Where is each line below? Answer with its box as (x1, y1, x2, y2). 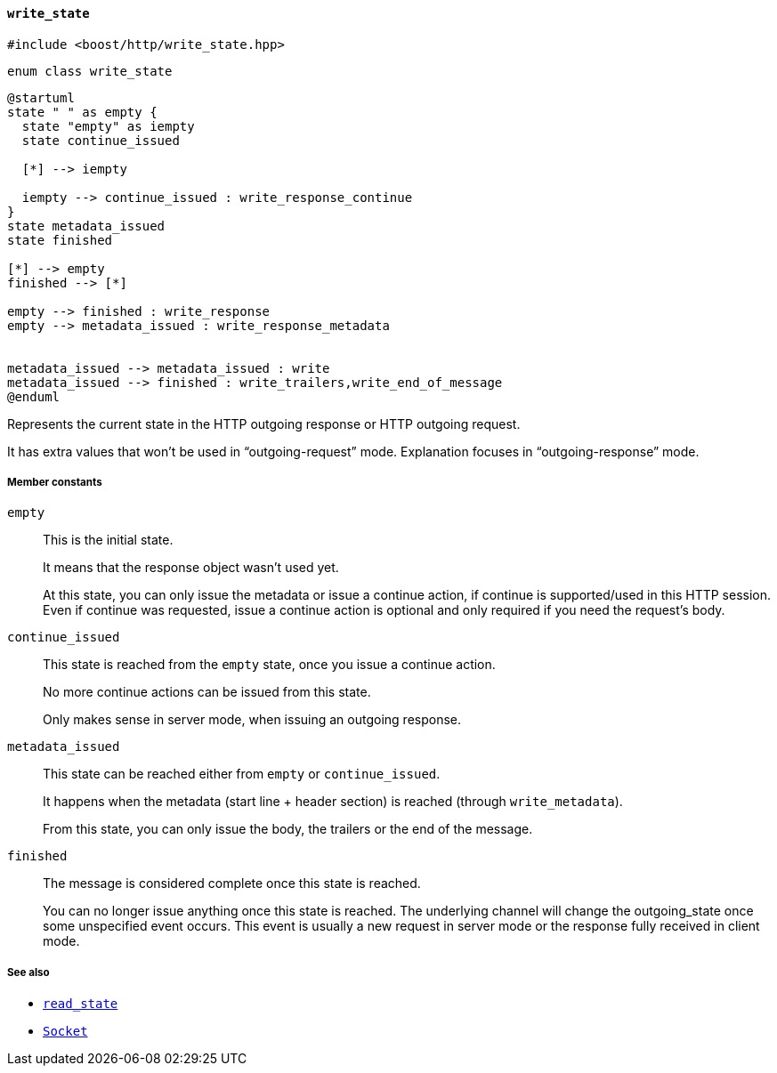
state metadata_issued (7, 218, 166, 233)
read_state (43, 996, 118, 1012)
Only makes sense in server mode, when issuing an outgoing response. (43, 712, 462, 728)
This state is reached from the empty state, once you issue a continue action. (43, 657, 496, 673)
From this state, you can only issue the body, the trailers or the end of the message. (43, 821, 533, 837)
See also (7, 965, 50, 979)
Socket (43, 1024, 88, 1039)
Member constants (7, 476, 102, 488)
